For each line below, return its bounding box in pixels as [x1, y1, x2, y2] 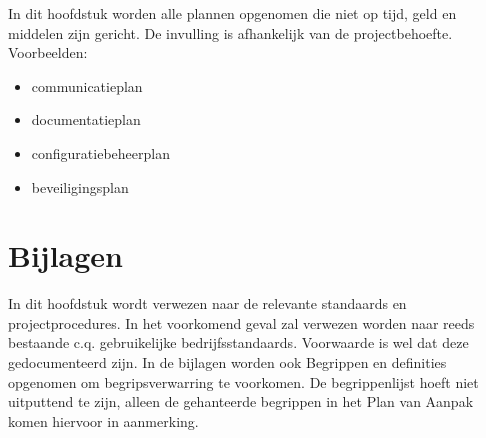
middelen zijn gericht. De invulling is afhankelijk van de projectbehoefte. [8, 22, 453, 43]
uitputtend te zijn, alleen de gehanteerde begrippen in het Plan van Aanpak [8, 391, 474, 412]
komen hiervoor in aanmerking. [8, 410, 199, 431]
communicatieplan [31, 75, 143, 96]
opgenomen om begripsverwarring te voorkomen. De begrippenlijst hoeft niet [8, 371, 479, 392]
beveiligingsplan [31, 176, 129, 197]
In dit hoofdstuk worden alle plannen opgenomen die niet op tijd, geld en [8, 3, 457, 23]
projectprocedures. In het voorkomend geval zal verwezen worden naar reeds [8, 312, 475, 333]
